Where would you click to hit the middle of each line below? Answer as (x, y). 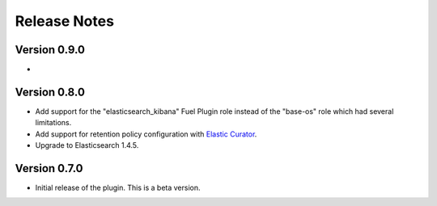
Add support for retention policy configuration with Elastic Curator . (146, 134)
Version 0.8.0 (50, 92)
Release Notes (65, 21)
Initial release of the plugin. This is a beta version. (118, 188)
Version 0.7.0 (49, 168)
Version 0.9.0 (50, 50)
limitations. (53, 123)
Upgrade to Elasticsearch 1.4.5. (87, 145)
